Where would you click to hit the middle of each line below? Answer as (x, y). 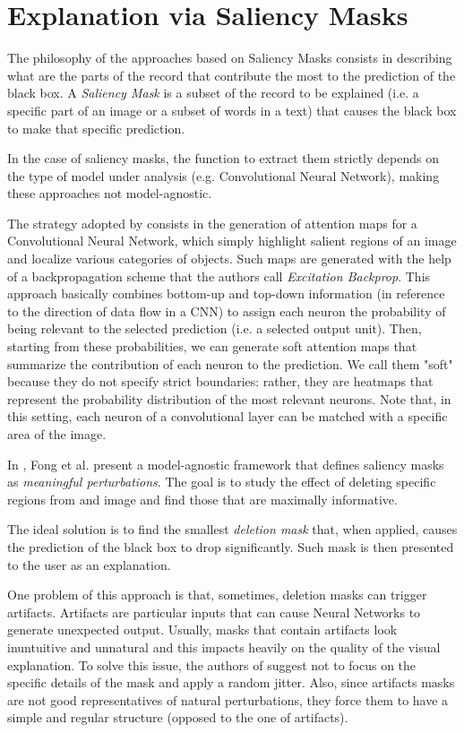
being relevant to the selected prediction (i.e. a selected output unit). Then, (215, 328)
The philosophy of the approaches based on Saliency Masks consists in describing (230, 58)
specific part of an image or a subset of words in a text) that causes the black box (232, 110)
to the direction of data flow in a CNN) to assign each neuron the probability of (227, 310)
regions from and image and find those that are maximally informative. (202, 499)
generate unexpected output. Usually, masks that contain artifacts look (202, 630)
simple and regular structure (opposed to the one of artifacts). (178, 717)
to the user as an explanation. (89, 564)
